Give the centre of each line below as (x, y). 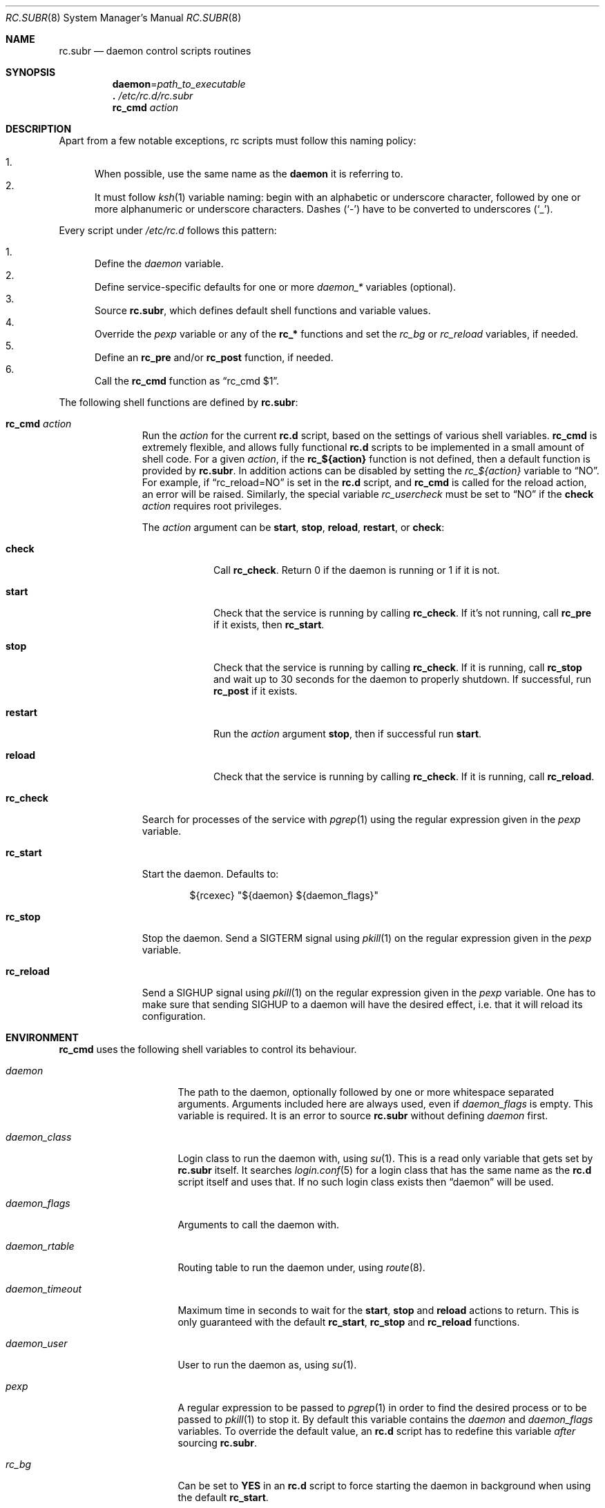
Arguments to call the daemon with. (259, 1225)
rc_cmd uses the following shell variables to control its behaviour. (208, 1049)
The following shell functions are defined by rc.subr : (179, 402)
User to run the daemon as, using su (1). (267, 1365)
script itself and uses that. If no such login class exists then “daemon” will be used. (366, 1182)
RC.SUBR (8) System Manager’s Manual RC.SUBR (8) (124, 18)
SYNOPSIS (31, 72)
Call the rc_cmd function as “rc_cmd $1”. (187, 381)
